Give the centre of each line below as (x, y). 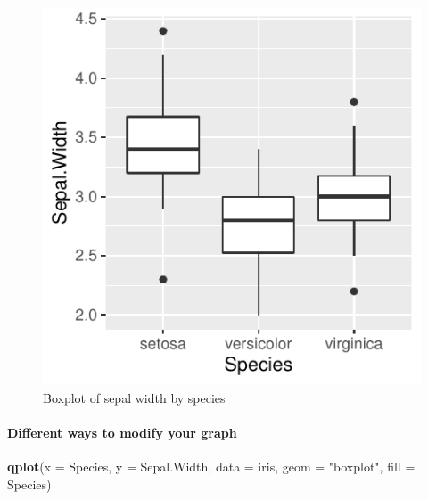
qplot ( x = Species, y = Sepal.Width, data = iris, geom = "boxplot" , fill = (211, 466)
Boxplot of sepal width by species (134, 397)
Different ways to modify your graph (122, 432)
